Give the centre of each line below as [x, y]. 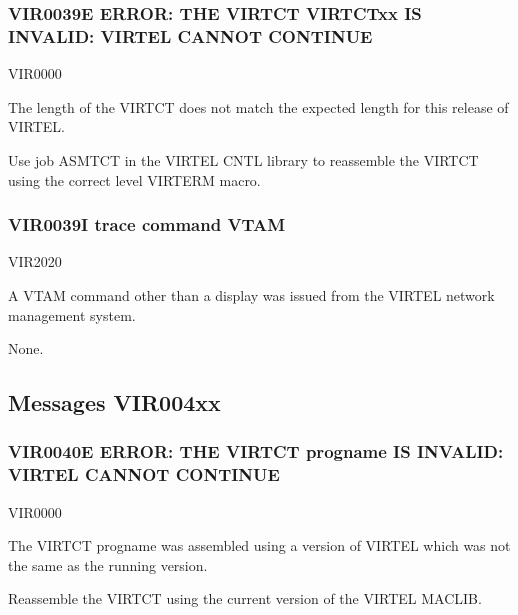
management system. [72, 314]
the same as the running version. [108, 564]
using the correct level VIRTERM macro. [134, 179]
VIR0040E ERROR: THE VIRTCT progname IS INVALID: [256, 451]
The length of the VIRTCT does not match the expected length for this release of [258, 106]
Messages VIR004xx [114, 402]
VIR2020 [35, 261]
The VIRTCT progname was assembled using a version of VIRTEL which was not [259, 545]
